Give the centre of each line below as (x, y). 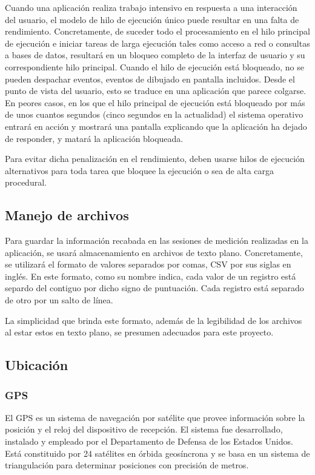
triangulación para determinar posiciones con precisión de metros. (127, 465)
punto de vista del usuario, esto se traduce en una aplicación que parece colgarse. (156, 91)
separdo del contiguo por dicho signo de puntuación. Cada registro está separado (154, 288)
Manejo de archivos (67, 215)
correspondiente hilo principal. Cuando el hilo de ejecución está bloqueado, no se (154, 66)
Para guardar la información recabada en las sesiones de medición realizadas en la (157, 241)
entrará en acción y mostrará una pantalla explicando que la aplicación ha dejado (156, 126)
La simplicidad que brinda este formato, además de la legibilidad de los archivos (154, 320)
